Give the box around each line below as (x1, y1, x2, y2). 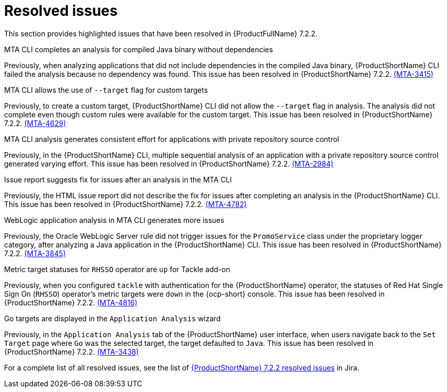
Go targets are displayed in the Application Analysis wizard (4, 314, 221, 323)
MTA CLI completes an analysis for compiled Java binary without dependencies (4, 45, 273, 54)
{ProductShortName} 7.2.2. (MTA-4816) (4, 298, 137, 307)
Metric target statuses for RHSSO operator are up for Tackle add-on (4, 264, 230, 274)
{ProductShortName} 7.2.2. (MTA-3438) (4, 347, 139, 356)
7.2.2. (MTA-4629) (4, 118, 66, 128)
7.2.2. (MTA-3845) (4, 249, 66, 258)
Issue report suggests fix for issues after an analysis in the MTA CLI (4, 175, 232, 184)
